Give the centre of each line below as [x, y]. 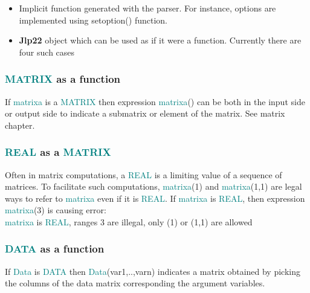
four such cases [47, 52]
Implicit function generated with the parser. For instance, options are [147, 8]
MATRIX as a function [63, 79]
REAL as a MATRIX [58, 152]
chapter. [20, 125]
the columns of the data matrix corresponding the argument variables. [135, 283]
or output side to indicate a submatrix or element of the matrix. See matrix [145, 113]
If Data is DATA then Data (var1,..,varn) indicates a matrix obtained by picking [153, 271]
